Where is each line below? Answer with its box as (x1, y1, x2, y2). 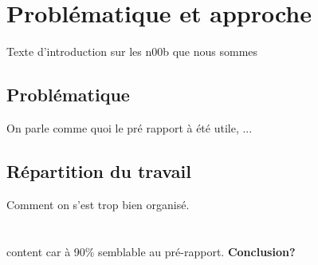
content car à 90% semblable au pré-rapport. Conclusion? (6, 243, 296, 259)
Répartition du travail (6, 158, 191, 183)
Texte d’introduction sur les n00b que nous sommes (6, 43, 258, 60)
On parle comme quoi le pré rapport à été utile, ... (6, 119, 253, 136)
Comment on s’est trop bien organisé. (6, 196, 190, 212)
